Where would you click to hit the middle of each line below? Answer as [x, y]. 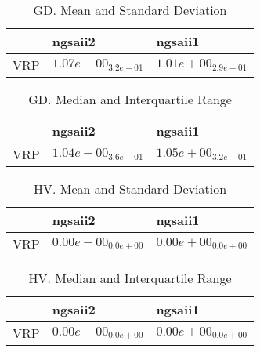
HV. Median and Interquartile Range [130, 278]
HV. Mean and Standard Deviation [130, 189]
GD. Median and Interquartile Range [130, 99]
